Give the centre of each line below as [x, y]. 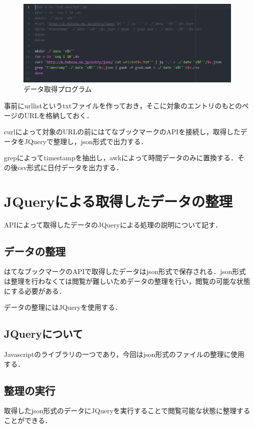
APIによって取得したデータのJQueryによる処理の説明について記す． [113, 224]
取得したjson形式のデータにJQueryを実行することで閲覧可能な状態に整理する [127, 411]
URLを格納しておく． [59, 115]
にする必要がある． [35, 290]
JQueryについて [44, 334]
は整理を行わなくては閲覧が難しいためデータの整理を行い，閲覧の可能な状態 [127, 281]
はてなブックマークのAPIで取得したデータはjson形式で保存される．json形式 [125, 271]
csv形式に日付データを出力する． [70, 167]
